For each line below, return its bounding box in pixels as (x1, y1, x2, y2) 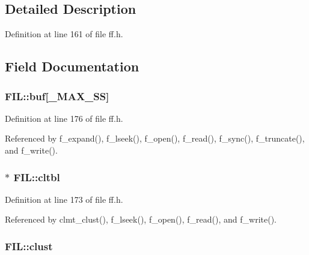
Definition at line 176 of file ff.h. (5, 112, 123, 124)
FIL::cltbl (13, 169, 60, 184)
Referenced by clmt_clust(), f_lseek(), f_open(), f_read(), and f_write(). (5, 213, 277, 226)
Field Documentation (5, 57, 139, 76)
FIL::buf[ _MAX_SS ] (5, 88, 109, 103)
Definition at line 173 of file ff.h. (5, 193, 123, 205)
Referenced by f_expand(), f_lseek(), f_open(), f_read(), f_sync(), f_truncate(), (5, 132, 305, 145)
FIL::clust (5, 238, 53, 253)
